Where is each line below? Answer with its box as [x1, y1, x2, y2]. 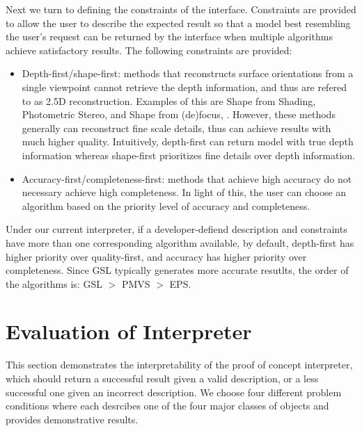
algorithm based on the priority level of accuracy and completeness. [22, 198, 310, 213]
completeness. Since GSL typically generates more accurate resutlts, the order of [6, 263, 349, 277]
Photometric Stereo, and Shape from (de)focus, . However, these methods [22, 107, 336, 122]
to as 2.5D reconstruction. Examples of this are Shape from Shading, [22, 93, 316, 108]
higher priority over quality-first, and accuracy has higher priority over [6, 249, 307, 263]
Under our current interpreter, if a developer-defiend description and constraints [6, 222, 347, 236]
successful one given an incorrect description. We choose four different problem [6, 384, 342, 399]
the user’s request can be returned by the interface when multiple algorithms [6, 29, 333, 44]
